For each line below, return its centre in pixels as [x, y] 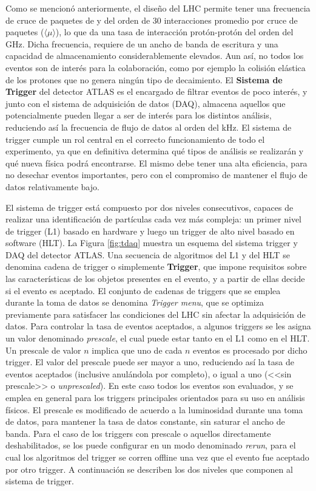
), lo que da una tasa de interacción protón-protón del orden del [174, 32]
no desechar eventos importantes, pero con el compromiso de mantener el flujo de [156, 175]
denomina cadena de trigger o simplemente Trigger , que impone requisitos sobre [156, 266]
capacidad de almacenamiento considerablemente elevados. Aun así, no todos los [155, 56]
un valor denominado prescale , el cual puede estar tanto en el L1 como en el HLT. [158, 338]
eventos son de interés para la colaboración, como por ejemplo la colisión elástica [156, 67]
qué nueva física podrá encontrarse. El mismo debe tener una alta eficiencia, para [156, 163]
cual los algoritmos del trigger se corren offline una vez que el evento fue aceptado [157, 457]
